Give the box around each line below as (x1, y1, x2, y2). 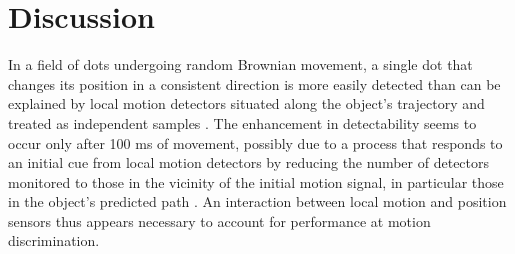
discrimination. (8, 230, 100, 251)
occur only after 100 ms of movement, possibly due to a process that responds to (8, 132, 503, 153)
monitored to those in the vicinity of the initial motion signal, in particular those (8, 171, 504, 192)
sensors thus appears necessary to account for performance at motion (8, 210, 431, 231)
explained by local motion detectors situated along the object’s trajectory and (8, 93, 485, 114)
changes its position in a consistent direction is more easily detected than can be (8, 73, 501, 94)
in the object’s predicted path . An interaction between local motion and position (8, 191, 507, 212)
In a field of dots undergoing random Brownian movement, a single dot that (8, 54, 473, 75)
